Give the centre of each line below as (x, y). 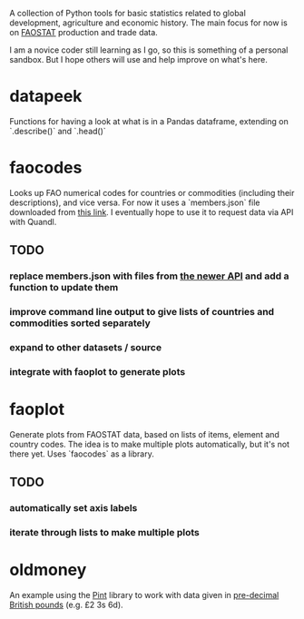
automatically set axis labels (74, 508)
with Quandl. (33, 221)
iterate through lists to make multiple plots (104, 533)
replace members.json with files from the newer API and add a (149, 276)
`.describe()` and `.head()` (58, 131)
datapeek (46, 97)
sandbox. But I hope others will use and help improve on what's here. (138, 59)
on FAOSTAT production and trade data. (84, 32)
